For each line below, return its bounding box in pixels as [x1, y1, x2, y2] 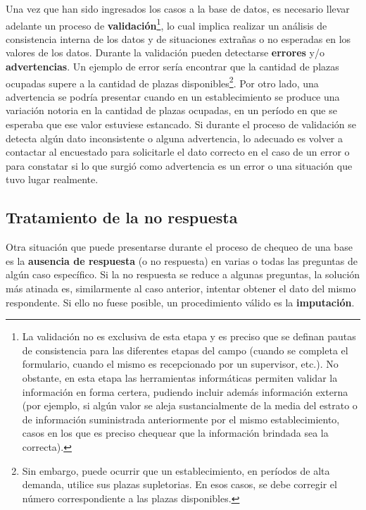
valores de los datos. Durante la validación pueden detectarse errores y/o [6, 45, 324, 60]
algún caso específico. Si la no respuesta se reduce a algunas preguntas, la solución [6, 267, 360, 282]
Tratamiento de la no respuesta [6, 206, 238, 228]
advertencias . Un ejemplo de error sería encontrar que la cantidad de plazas [6, 59, 339, 74]
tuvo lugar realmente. [6, 172, 99, 187]
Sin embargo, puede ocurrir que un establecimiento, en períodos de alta [22, 463, 330, 478]
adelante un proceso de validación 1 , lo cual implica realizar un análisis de [6, 15, 327, 32]
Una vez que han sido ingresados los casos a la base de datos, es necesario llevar [6, 1, 350, 15]
